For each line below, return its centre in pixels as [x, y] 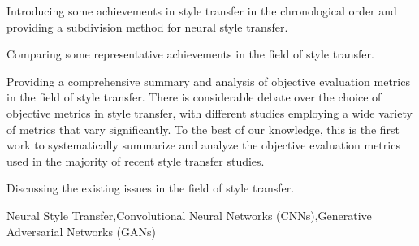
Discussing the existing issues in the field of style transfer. [151, 188]
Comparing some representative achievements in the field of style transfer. [190, 54]
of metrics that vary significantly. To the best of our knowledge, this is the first [203, 129]
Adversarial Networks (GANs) [81, 231]
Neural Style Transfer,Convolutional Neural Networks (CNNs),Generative [189, 215]
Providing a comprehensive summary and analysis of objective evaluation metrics [208, 81]
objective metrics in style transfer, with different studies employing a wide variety [209, 112]
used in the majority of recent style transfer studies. [136, 160]
